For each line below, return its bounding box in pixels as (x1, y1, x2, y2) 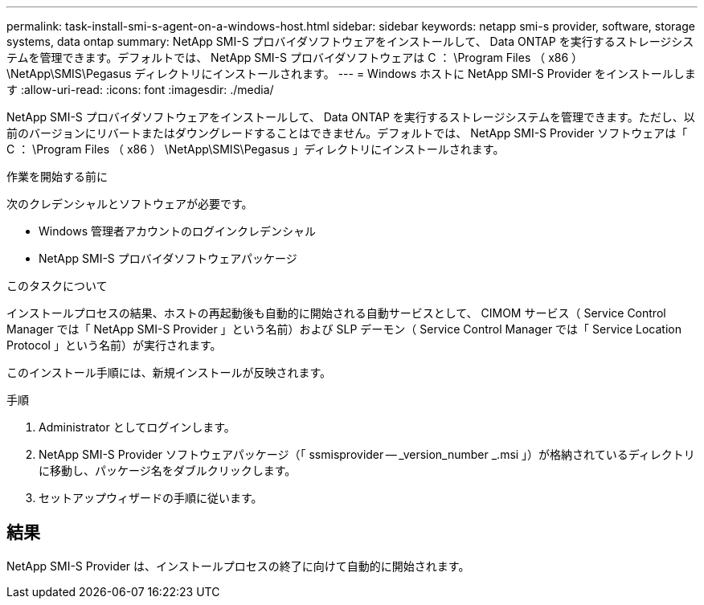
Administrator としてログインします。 (39, 420, 235, 434)
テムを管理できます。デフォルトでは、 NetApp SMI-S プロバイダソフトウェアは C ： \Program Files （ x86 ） (6, 51, 583, 64)
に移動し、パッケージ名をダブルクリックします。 (39, 464, 297, 477)
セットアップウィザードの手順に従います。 (39, 491, 263, 505)
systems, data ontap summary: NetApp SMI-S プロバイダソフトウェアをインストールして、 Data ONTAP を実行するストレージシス (6, 35, 694, 48)
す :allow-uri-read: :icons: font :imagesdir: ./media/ (6, 83, 274, 96)
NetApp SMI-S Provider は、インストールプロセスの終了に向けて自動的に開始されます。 (6, 558, 470, 573)
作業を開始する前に (6, 170, 108, 183)
